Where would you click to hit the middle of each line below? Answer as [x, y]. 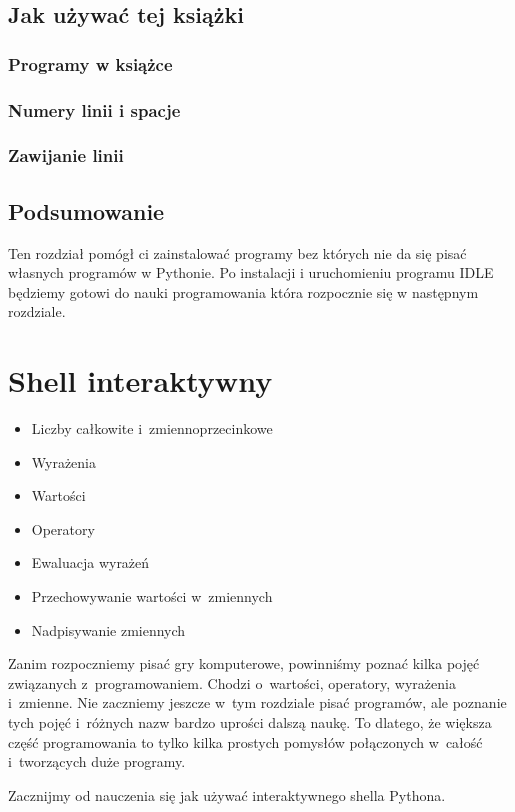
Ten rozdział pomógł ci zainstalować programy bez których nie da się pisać [237, 252]
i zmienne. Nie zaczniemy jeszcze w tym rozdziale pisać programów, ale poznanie [257, 702]
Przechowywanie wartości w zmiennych [152, 595]
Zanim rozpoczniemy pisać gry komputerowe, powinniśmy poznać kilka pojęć [244, 663]
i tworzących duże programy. [97, 761]
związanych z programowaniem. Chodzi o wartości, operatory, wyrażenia [232, 682]
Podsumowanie [86, 210]
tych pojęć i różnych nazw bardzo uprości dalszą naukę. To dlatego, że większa [250, 721]
